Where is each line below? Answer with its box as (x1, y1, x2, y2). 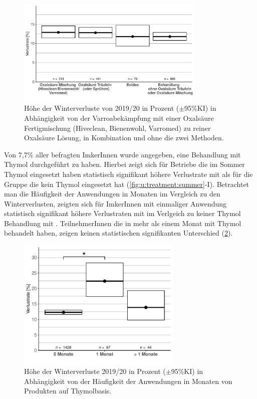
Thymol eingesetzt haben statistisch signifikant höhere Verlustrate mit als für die (4, 168, 253, 179)
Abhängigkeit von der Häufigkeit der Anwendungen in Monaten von (24, 375, 232, 386)
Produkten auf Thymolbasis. (24, 385, 112, 396)
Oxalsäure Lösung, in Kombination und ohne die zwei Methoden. (24, 132, 224, 143)
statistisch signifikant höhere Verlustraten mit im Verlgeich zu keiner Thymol (4, 208, 241, 219)
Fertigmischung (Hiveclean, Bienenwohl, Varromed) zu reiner (24, 122, 211, 133)
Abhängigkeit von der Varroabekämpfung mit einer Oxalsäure (24, 112, 214, 123)
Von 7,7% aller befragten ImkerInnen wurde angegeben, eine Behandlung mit (4, 149, 241, 159)
